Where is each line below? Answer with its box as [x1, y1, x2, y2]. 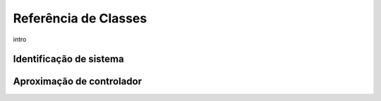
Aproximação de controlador [13, 76, 143, 88]
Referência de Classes [13, 11, 147, 26]
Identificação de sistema [13, 53, 124, 65]
